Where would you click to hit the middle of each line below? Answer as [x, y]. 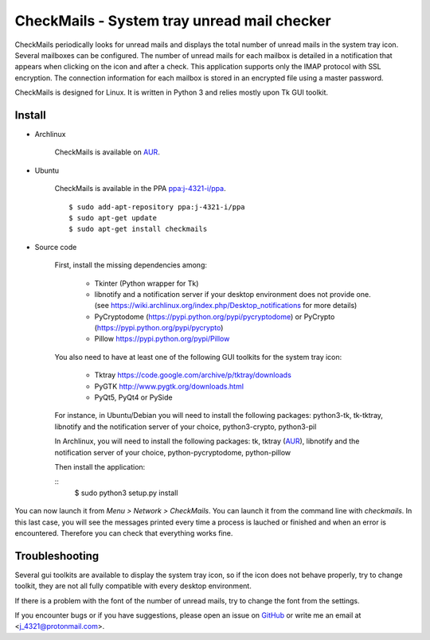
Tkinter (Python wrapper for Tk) [147, 283]
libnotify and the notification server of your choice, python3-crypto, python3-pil [186, 427]
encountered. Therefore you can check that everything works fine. [124, 533]
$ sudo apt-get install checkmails [138, 229]
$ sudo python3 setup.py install [126, 493]
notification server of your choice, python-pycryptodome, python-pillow [173, 452]
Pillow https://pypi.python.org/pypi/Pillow [162, 339]
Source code [56, 247]
